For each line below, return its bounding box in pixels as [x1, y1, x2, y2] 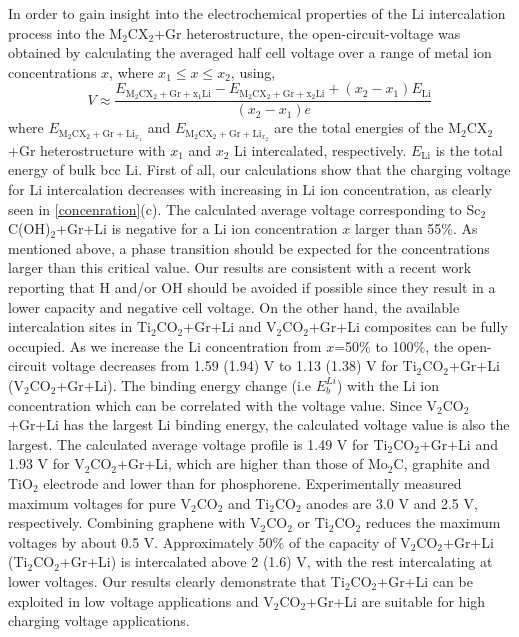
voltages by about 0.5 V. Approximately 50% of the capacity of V [8, 531, 411, 552]
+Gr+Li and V [183, 316, 277, 337]
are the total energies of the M [274, 117, 462, 138]
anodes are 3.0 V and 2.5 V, [306, 492, 478, 513]
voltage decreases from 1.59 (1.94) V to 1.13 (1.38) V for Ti [51, 355, 417, 376]
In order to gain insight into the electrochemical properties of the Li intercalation [8, 3, 506, 23]
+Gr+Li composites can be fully [308, 316, 508, 337]
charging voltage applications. [8, 610, 190, 631]
